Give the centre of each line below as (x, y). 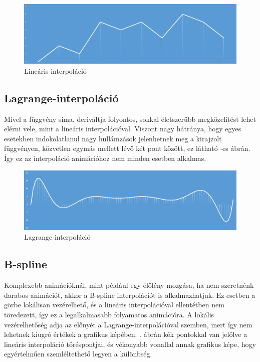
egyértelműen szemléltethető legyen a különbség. (78, 354)
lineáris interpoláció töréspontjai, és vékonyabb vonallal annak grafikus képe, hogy (130, 344)
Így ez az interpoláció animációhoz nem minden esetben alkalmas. (105, 158)
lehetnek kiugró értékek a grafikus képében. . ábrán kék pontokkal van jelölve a (126, 334)
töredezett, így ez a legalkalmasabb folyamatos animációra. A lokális (109, 315)
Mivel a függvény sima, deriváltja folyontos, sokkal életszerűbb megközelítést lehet (130, 119)
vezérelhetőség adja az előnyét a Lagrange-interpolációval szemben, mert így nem (128, 324)
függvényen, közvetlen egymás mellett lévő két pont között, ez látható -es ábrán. (127, 148)
